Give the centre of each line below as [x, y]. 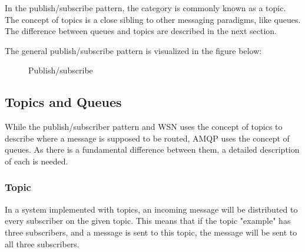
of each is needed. [37, 161]
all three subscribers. [42, 243]
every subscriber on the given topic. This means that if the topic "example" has [148, 221]
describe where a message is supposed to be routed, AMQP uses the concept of [147, 138]
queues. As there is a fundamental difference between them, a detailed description [152, 149]
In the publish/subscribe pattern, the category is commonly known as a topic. [145, 8]
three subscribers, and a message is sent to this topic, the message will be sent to [151, 232]
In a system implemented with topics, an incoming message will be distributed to [151, 209]
